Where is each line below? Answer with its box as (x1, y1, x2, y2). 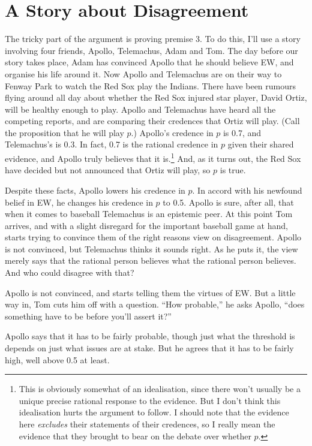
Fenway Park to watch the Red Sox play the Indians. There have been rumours (5, 79, 296, 92)
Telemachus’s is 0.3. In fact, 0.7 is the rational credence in (5, 138, 218, 150)
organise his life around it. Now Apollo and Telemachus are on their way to (5, 67, 282, 80)
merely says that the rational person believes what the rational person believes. (5, 254, 296, 267)
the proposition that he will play (5, 126, 124, 138)
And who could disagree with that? (5, 266, 134, 279)
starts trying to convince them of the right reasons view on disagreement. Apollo (5, 231, 302, 243)
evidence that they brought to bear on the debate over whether (19, 429, 251, 442)
